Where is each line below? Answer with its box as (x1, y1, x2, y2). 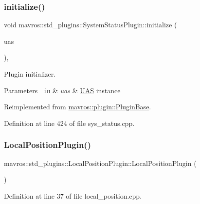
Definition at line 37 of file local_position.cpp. (4, 190, 142, 201)
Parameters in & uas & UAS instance (4, 85, 121, 95)
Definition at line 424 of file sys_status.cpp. (4, 118, 135, 128)
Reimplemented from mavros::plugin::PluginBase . (4, 102, 151, 112)
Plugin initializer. (4, 69, 56, 79)
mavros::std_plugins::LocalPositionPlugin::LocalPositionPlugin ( (4, 158, 197, 168)
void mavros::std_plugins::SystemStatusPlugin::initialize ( (4, 20, 177, 30)
